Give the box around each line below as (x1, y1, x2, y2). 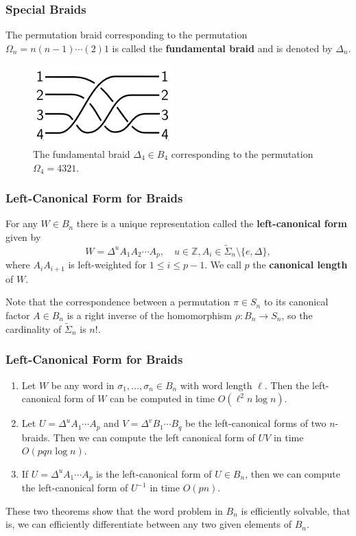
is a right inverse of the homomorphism (67, 307, 232, 322)
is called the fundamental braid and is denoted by (112, 40, 333, 55)
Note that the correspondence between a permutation (5, 294, 230, 309)
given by (5, 230, 41, 244)
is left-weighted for (68, 257, 147, 272)
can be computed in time (110, 391, 215, 406)
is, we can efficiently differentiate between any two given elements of (5, 517, 292, 531)
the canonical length (252, 257, 348, 272)
